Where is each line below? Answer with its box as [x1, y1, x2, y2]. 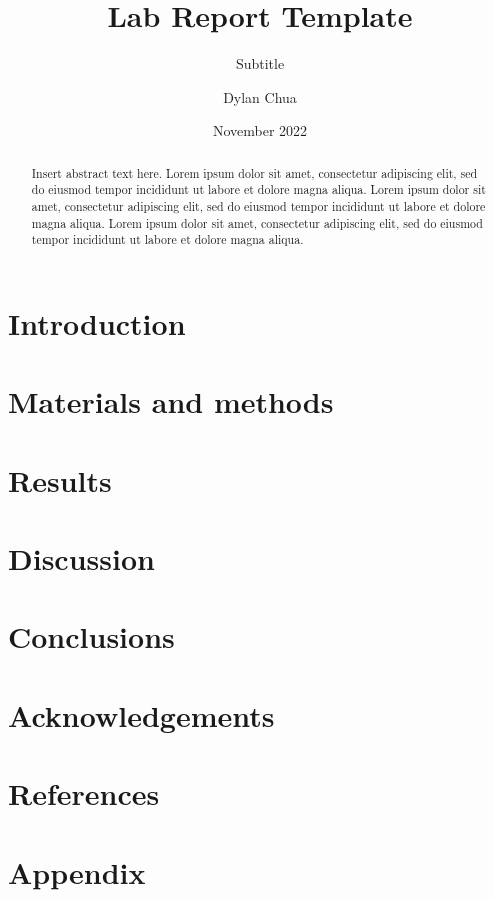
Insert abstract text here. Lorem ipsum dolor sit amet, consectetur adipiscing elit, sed [31, 164, 478, 181]
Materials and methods [8, 381, 334, 422]
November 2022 [212, 120, 308, 141]
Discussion [8, 538, 155, 579]
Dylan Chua [223, 86, 297, 107]
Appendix [8, 851, 146, 892]
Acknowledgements [8, 694, 275, 735]
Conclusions [8, 616, 175, 657]
